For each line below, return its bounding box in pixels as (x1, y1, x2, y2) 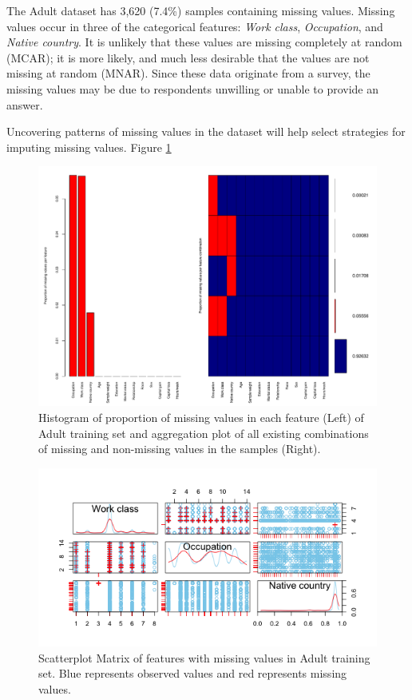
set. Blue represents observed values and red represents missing (38, 665, 347, 682)
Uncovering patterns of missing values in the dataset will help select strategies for (6, 123, 406, 140)
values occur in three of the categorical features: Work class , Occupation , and (6, 18, 383, 34)
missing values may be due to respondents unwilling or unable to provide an (6, 80, 379, 97)
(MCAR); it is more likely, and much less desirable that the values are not (6, 49, 370, 66)
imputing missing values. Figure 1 (6, 138, 172, 155)
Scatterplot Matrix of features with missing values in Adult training (38, 649, 370, 666)
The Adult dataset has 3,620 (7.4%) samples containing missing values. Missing (6, 2, 395, 18)
